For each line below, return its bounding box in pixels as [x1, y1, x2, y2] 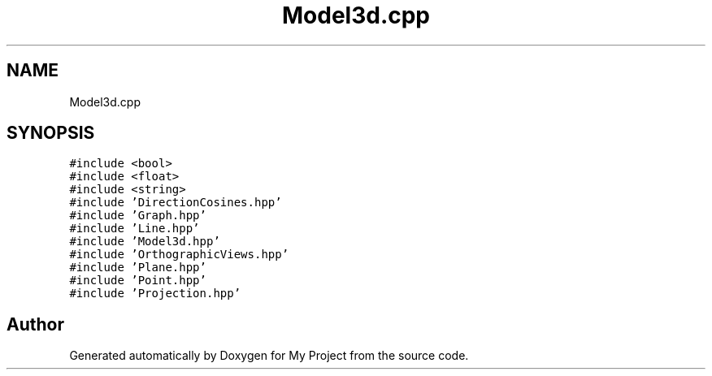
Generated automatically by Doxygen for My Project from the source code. [69, 348, 469, 363]
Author [7, 313, 64, 335]
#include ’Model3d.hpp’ [69, 235, 220, 249]
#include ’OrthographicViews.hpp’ [69, 248, 289, 261]
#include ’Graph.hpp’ [69, 209, 206, 223]
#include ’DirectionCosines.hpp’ [69, 196, 282, 210]
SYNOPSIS [7, 123, 95, 144]
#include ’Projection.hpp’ [69, 287, 241, 300]
